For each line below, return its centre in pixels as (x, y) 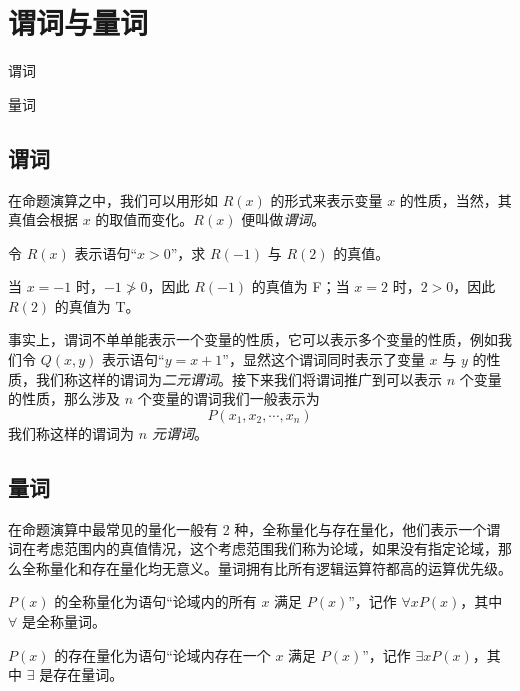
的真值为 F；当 (300, 286)
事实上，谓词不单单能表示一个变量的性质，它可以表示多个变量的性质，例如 (253, 339)
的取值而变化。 (144, 219)
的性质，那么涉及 (64, 398)
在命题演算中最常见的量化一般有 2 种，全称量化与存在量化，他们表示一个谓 (254, 528)
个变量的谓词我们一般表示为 (228, 398)
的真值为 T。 (97, 305)
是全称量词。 (63, 621)
